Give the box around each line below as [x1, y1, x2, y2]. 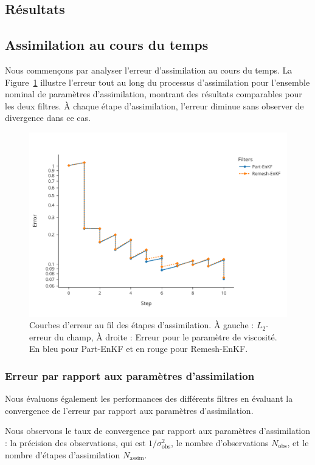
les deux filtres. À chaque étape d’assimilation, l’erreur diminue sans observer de [5, 99, 304, 112]
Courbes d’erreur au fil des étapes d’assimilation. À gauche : [29, 319, 254, 331]
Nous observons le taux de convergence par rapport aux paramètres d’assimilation [5, 424, 311, 437]
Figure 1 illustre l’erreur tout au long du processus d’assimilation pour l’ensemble [5, 75, 310, 88]
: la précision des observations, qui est [5, 436, 146, 449]
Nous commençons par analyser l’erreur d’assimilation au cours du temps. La [5, 63, 292, 76]
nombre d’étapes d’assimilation [5, 448, 120, 461]
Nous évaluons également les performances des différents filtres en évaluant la [5, 392, 293, 405]
